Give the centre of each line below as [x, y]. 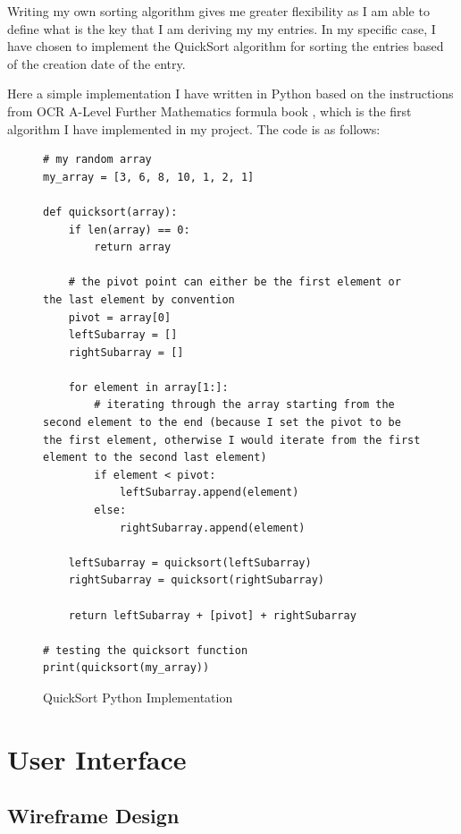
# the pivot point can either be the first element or [235, 282]
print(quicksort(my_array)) [126, 668]
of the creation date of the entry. [96, 63]
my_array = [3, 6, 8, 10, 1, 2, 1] [149, 177]
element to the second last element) [155, 458]
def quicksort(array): [110, 212]
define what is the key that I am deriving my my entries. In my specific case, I [222, 28]
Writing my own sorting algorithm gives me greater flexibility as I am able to [218, 11]
